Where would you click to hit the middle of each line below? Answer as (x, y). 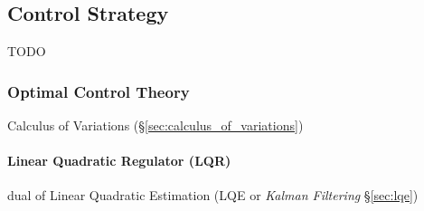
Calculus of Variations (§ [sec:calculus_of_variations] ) (155, 125)
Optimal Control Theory (99, 91)
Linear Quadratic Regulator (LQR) (119, 161)
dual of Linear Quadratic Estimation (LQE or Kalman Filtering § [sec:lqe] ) (213, 195)
